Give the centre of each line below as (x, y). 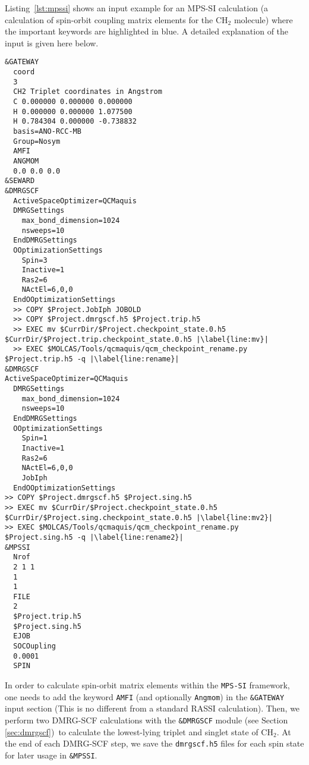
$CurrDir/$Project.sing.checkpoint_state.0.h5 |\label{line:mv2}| (139, 517)
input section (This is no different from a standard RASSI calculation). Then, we (152, 708)
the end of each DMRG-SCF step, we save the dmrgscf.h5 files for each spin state (154, 743)
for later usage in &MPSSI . (51, 755)
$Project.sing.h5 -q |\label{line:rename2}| (94, 537)
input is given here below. (52, 42)
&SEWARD (20, 181)
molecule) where (263, 19)
